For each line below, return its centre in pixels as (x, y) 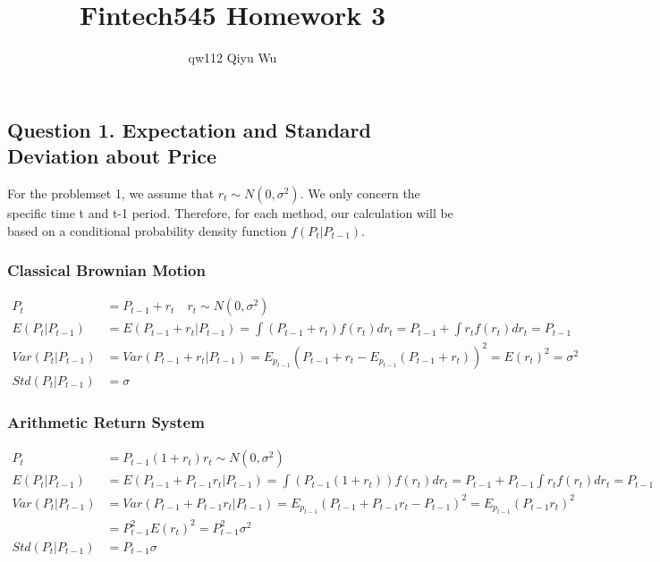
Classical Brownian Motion (106, 270)
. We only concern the (360, 193)
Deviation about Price (112, 156)
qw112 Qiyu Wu (233, 58)
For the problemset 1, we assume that (111, 193)
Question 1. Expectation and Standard (189, 129)
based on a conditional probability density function (147, 230)
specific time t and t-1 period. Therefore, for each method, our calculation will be (230, 212)
